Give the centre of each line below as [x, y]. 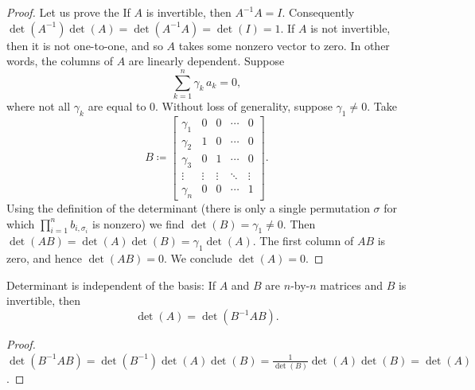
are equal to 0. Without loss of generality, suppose [210, 105]
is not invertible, [350, 27]
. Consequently [318, 12]
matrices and [351, 285]
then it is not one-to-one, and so [85, 45]
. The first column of [303, 241]
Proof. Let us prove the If [68, 12]
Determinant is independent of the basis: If [111, 285]
